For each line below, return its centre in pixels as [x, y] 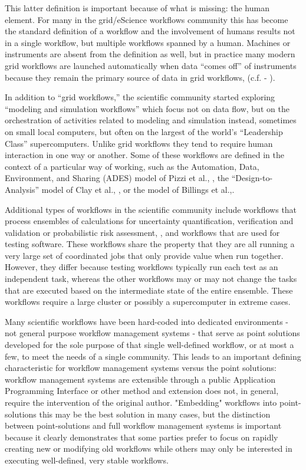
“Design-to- [252, 178]
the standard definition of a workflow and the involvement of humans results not [150, 31]
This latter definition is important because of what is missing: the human [137, 8]
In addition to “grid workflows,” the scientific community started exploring [140, 97]
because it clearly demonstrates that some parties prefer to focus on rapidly [142, 437]
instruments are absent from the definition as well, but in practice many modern [150, 54]
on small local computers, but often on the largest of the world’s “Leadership [144, 131]
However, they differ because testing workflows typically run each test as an [142, 267]
